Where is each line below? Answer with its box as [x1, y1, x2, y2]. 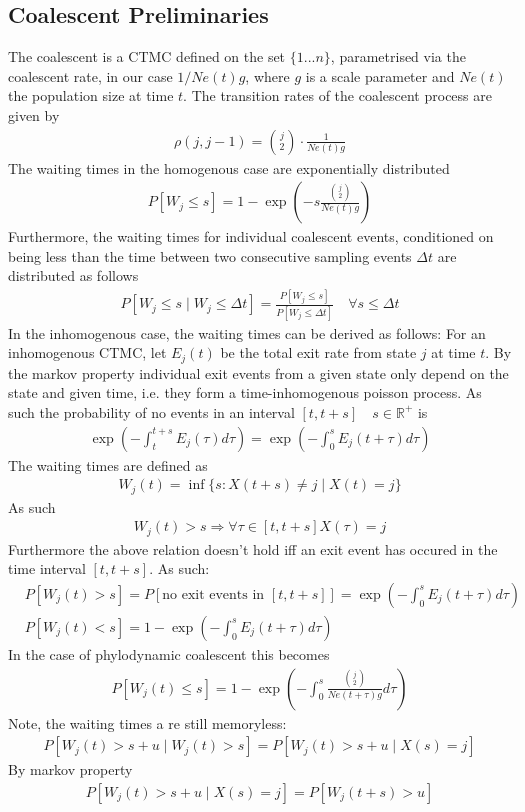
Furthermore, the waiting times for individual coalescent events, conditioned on [8, 226, 494, 247]
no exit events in [162, 587, 265, 602]
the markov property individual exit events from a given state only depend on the [8, 362, 509, 383]
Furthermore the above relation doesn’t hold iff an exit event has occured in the [8, 538, 498, 559]
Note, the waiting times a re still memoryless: [8, 712, 287, 733]
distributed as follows [8, 265, 139, 286]
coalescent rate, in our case [8, 65, 173, 86]
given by [8, 104, 60, 125]
